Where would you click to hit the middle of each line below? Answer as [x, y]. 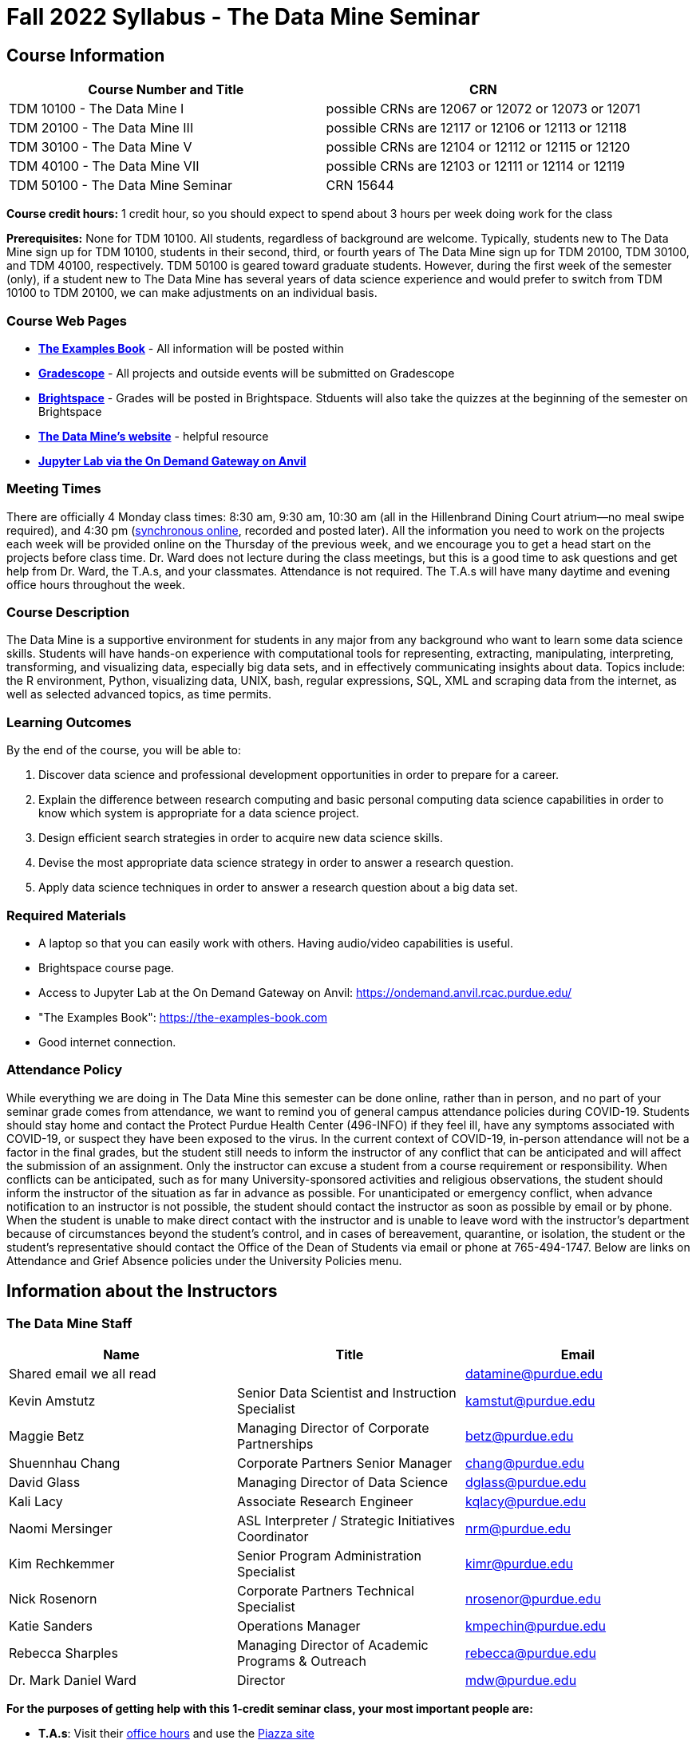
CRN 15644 [360, 186]
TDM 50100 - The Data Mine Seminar [121, 186]
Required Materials [66, 915]
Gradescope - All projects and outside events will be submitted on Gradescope [247, 373]
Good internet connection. [107, 1042]
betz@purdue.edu [519, 1435]
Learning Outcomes [69, 722]
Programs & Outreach [301, 1661]
